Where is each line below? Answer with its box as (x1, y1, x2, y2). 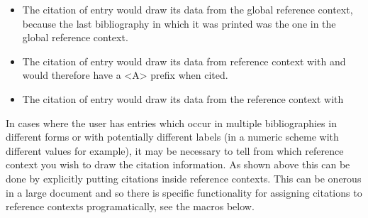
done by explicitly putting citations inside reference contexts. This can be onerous (6, 170, 362, 185)
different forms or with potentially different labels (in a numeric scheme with (6, 129, 339, 144)
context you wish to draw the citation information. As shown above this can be (6, 157, 350, 172)
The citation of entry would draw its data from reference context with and (22, 53, 346, 68)
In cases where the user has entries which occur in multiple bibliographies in (6, 115, 337, 130)
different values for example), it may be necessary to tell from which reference (6, 143, 344, 158)
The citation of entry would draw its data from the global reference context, (22, 2, 353, 16)
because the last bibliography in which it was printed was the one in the (22, 16, 336, 31)
